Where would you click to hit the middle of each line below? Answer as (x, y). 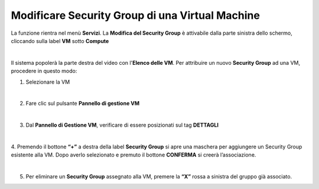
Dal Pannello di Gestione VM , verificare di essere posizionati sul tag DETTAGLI (122, 125)
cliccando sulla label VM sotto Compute (60, 41)
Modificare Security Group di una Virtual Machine (135, 15)
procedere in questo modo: (44, 71)
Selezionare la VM (48, 82)
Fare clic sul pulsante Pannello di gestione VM (83, 104)
